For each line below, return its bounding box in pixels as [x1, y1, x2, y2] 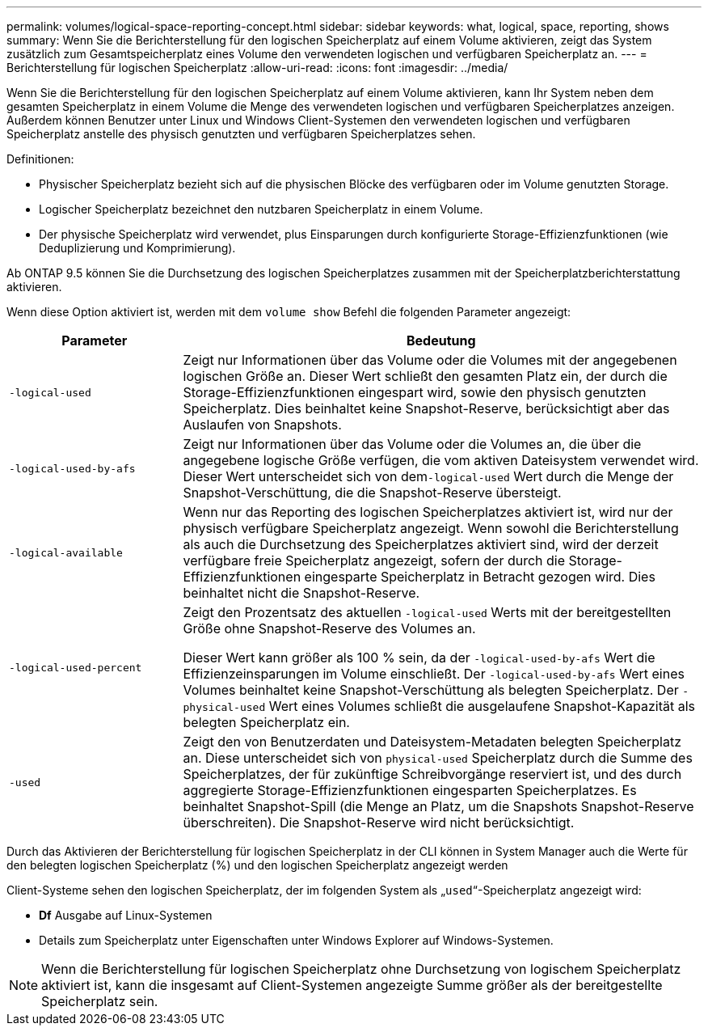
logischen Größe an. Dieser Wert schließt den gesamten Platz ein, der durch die [183, 368, 668, 384]
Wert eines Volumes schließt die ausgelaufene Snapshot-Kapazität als [268, 698, 696, 714]
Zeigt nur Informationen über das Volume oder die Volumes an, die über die [183, 436, 642, 452]
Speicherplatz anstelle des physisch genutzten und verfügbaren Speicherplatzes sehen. [6, 127, 476, 141]
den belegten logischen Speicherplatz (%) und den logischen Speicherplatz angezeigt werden [6, 858, 508, 872]
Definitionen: [6, 152, 74, 166]
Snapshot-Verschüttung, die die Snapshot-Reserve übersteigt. [183, 484, 562, 501]
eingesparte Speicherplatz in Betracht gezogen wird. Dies [304, 569, 655, 585]
